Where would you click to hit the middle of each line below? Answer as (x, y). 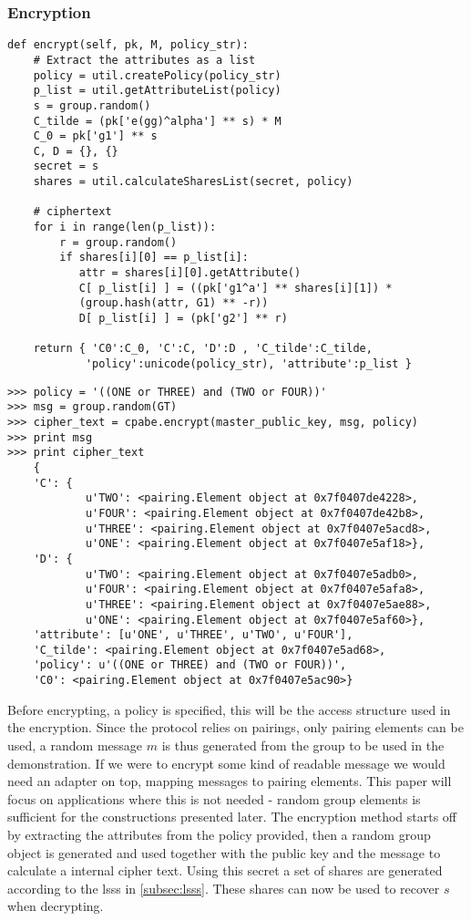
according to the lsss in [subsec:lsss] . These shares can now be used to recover (224, 888)
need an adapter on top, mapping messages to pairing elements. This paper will (230, 781)
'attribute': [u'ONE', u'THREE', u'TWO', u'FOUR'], (193, 635)
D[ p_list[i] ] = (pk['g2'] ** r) (183, 319)
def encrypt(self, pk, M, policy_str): (128, 45)
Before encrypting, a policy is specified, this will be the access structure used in (229, 709)
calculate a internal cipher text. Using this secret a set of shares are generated (225, 870)
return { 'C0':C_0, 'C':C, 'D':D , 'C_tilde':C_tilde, (203, 349)
